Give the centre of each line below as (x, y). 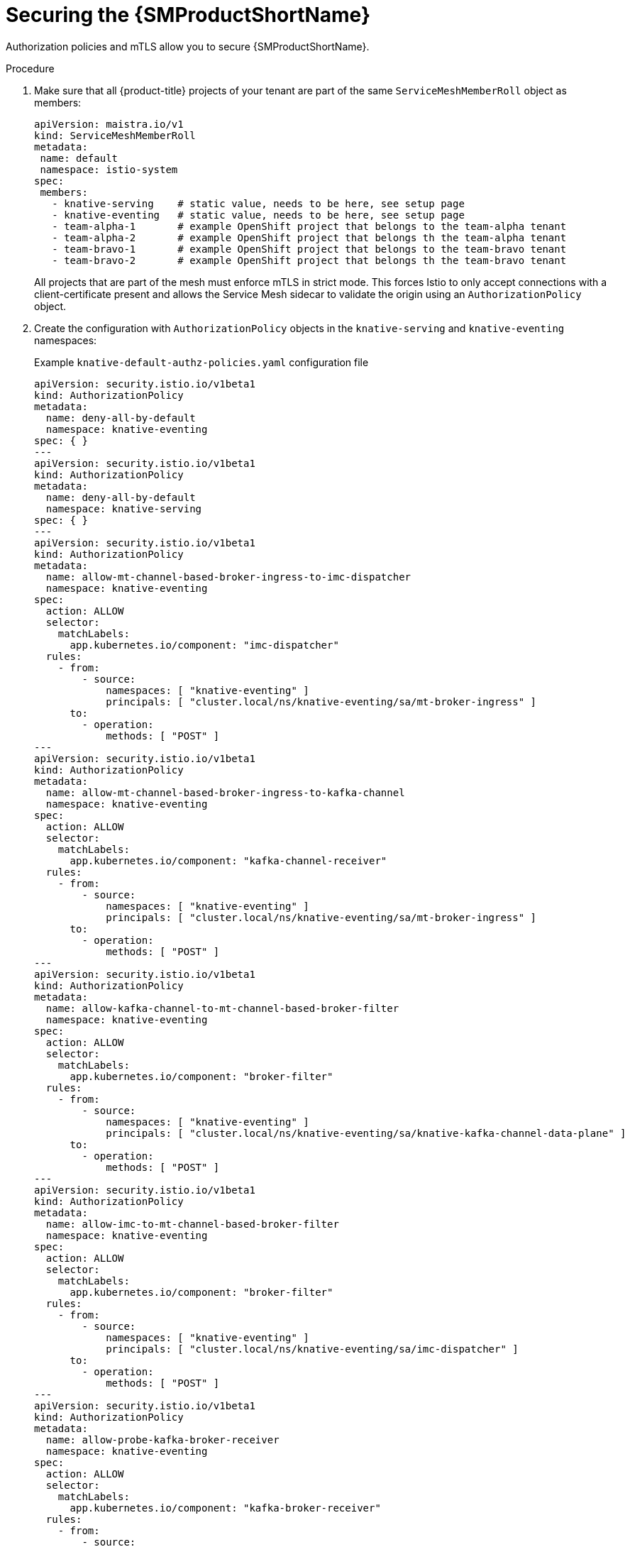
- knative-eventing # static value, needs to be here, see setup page (258, 215)
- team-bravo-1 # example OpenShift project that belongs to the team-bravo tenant (309, 249)
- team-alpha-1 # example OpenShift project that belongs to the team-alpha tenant (309, 226)
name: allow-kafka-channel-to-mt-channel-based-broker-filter (222, 1008)
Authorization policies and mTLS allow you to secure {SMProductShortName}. (188, 46)
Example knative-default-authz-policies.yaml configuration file (201, 362)
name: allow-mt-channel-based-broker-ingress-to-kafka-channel (225, 792)
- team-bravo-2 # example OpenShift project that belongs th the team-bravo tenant (309, 260)
